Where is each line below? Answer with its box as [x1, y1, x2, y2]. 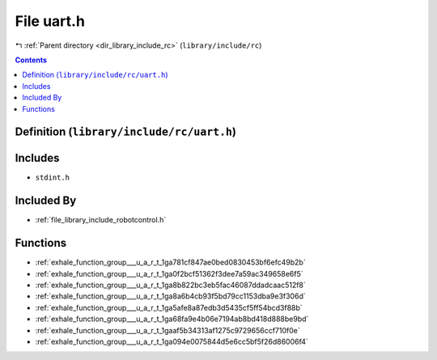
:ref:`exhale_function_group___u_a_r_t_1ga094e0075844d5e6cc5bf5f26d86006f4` [35, 337, 309, 346]
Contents [15, 55, 48, 65]
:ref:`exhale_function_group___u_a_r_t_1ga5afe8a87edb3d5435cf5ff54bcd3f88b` [35, 303, 303, 312]
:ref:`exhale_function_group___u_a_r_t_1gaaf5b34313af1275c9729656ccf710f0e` [35, 325, 300, 335]
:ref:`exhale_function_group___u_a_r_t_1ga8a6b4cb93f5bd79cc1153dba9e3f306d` [35, 291, 307, 301]
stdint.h [35, 173, 70, 182]
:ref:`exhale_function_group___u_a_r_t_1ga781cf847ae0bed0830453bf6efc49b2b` [35, 257, 307, 267]
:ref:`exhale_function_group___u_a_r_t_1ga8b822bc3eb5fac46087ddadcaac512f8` [35, 280, 307, 290]
